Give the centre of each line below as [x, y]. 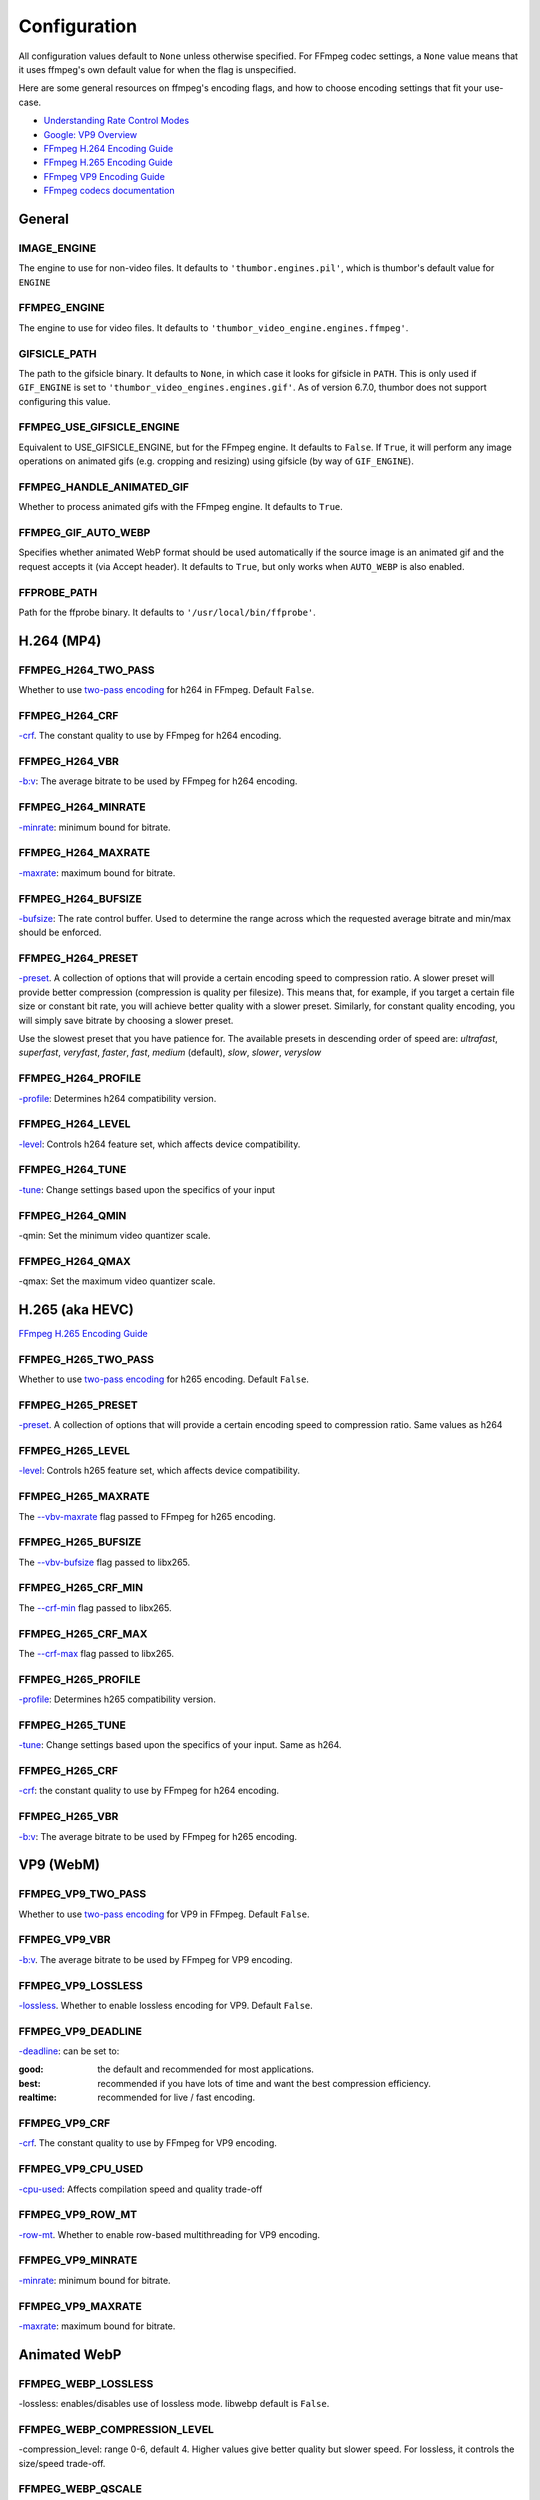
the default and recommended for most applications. [206, 2069]
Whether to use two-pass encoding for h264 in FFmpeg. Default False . [166, 690]
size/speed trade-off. [62, 2463]
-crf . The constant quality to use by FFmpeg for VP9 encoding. [147, 2143]
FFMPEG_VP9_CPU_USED [81, 2169]
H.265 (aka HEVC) [76, 1309]
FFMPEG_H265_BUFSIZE [80, 1542]
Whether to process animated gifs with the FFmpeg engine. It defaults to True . [181, 507]
